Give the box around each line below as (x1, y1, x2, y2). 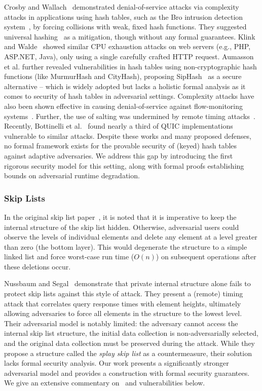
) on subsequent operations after (156, 251, 256, 262)
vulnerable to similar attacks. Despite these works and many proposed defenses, (4, 130, 251, 141)
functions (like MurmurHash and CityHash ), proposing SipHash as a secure (4, 71, 242, 82)
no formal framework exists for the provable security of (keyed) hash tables (4, 140, 237, 151)
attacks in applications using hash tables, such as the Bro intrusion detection (4, 11, 243, 22)
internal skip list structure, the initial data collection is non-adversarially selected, (4, 328, 258, 338)
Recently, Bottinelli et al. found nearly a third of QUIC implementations (4, 121, 233, 131)
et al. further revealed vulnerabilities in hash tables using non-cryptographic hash (4, 61, 257, 71)
